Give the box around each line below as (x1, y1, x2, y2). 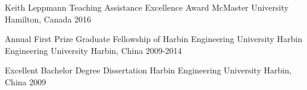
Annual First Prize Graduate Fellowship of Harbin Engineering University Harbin (5, 33, 303, 45)
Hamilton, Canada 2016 (5, 12, 92, 25)
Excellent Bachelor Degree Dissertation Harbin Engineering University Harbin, (5, 64, 292, 76)
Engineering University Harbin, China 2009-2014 (5, 44, 182, 56)
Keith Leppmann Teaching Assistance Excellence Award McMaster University (5, 1, 289, 13)
